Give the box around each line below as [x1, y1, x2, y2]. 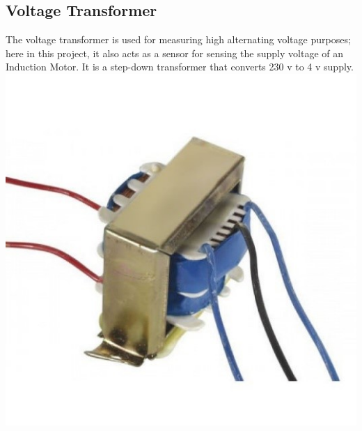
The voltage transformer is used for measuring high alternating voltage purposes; [6, 32, 351, 47]
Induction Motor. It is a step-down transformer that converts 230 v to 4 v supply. [6, 59, 354, 74]
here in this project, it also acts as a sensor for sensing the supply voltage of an [6, 45, 343, 60]
